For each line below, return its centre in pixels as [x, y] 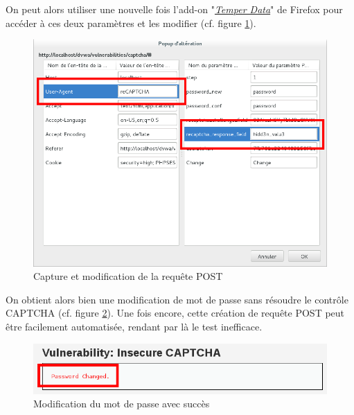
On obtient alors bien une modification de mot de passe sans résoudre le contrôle [177, 299]
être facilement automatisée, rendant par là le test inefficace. [134, 326]
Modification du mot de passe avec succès [122, 404]
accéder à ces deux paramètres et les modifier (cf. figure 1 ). [131, 23]
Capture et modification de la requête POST [128, 276]
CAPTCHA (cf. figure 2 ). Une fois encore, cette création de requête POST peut [175, 313]
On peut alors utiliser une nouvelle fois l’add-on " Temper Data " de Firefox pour [174, 9]
